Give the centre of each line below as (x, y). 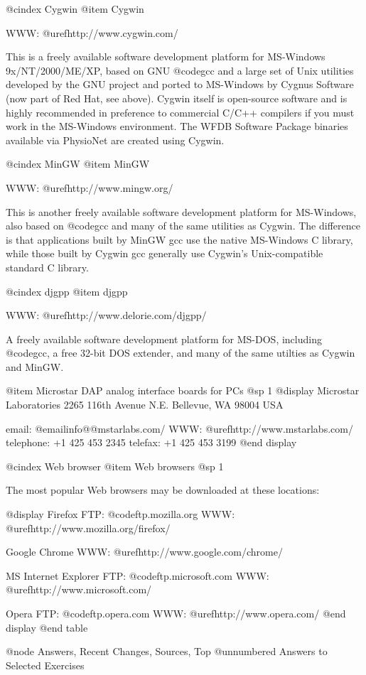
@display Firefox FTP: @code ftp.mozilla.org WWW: (120, 514)
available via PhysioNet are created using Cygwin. (115, 140)
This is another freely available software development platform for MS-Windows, (181, 211)
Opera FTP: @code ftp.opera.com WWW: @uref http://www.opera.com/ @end (176, 613)
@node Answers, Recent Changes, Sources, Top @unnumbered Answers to (167, 651)
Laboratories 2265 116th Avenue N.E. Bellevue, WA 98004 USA (145, 405)
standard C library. (47, 267)
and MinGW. (35, 366)
